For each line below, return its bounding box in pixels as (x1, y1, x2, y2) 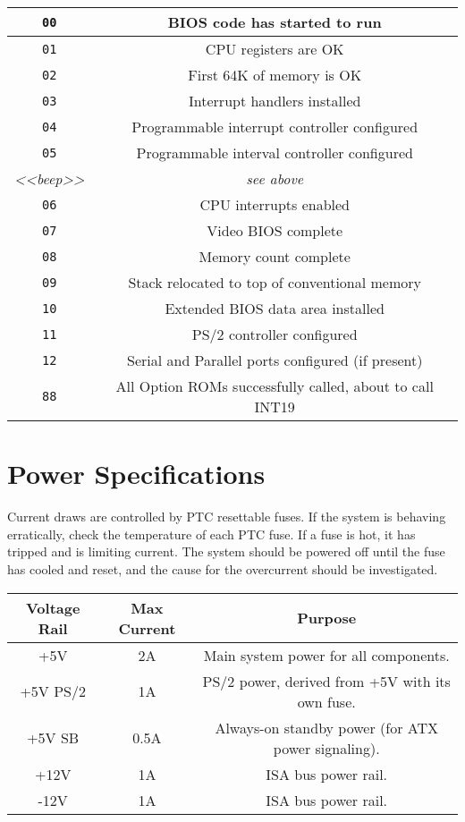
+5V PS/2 (20, 681, 86, 701)
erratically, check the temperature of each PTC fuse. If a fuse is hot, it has (7, 524, 416, 543)
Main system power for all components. (203, 644, 450, 665)
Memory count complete (199, 246, 351, 267)
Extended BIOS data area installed (165, 298, 385, 318)
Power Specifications (7, 455, 266, 492)
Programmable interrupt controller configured (131, 116, 418, 137)
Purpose (297, 607, 357, 628)
